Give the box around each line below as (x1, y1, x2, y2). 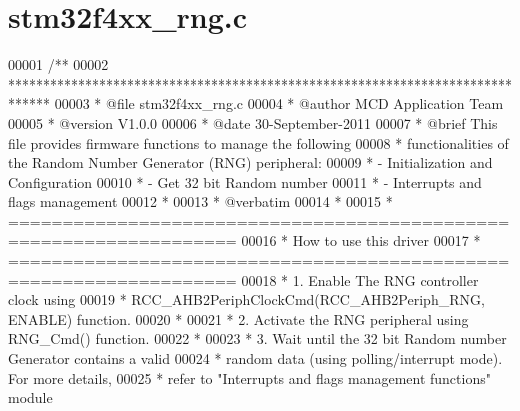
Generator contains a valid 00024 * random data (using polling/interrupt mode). (8, 348, 503, 369)
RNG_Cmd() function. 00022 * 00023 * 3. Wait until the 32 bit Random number (8, 328, 507, 349)
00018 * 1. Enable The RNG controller (241, 269, 479, 290)
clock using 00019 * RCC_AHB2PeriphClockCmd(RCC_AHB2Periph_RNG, (8, 289, 485, 310)
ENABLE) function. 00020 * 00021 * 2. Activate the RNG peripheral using (8, 308, 469, 329)
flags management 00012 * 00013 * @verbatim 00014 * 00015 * (8, 191, 393, 212)
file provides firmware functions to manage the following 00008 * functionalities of (8, 132, 509, 153)
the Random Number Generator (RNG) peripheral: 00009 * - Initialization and (8, 152, 493, 173)
